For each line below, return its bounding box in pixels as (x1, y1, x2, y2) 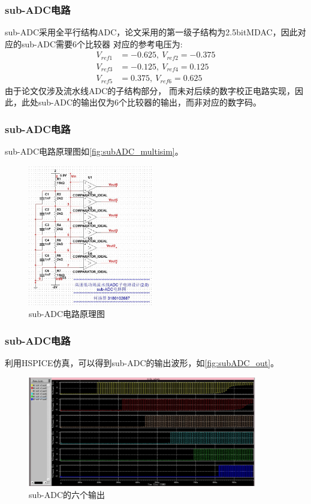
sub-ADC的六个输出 (29, 488, 105, 500)
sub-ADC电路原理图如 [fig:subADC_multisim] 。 (5, 145, 183, 158)
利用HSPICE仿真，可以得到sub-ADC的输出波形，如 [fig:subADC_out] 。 (5, 357, 279, 369)
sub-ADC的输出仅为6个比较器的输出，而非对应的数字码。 (38, 96, 262, 108)
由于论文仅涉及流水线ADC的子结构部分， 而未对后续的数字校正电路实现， (5, 84, 295, 96)
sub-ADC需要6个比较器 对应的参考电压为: (21, 37, 183, 50)
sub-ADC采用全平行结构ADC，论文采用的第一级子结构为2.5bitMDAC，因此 (5, 26, 298, 38)
